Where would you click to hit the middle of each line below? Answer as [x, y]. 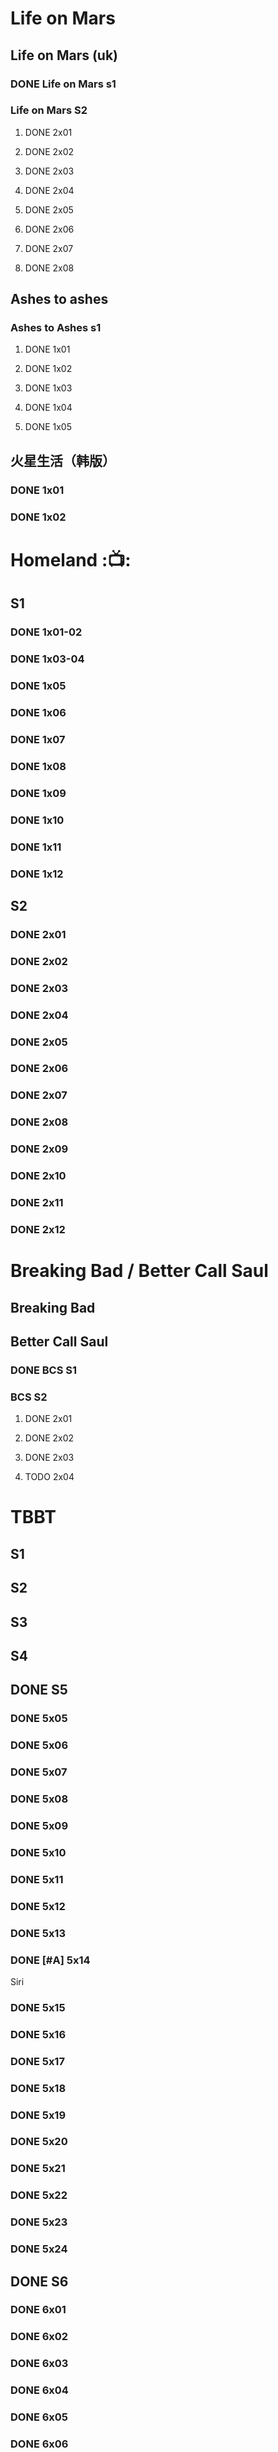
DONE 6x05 [39, 2417]
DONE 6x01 [38, 2310]
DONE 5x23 [39, 2222]
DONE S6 [39, 2281]
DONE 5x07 [39, 1772]
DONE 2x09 [39, 1149]
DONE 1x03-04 [47, 659]
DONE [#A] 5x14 [50, 1960]
